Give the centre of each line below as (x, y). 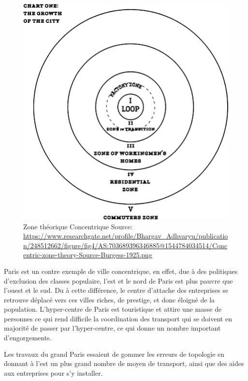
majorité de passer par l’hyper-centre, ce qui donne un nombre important (112, 328)
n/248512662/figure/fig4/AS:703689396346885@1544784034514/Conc (125, 245)
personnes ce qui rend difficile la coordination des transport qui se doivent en (118, 318)
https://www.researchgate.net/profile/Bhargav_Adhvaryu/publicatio (126, 236)
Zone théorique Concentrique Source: (78, 226)
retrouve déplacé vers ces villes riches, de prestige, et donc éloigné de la (109, 299)
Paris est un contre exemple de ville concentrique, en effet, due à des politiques (121, 271)
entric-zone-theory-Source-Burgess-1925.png (88, 255)
